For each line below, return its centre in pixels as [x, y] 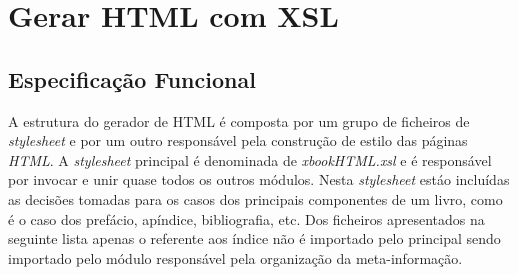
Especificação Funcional [132, 78]
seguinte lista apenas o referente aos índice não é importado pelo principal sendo [254, 238]
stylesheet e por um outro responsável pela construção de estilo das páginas [238, 140]
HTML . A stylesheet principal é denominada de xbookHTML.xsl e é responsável [250, 159]
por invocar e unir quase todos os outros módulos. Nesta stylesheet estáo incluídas [259, 179]
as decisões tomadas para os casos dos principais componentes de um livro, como [255, 198]
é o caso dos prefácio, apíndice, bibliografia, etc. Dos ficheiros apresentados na [246, 218]
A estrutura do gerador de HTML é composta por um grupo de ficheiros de [239, 120]
